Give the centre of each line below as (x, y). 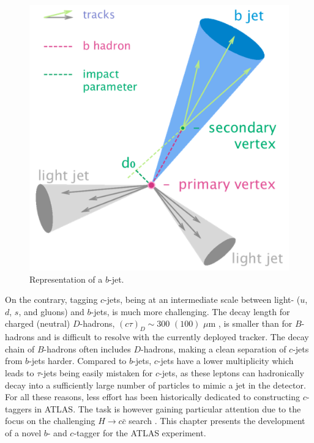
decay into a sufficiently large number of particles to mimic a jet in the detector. (155, 385)
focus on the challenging (50, 421)
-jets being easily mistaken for (97, 372)
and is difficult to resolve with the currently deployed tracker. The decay (173, 337)
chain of (20, 348)
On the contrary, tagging (51, 300)
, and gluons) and (51, 311)
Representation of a (66, 279)
